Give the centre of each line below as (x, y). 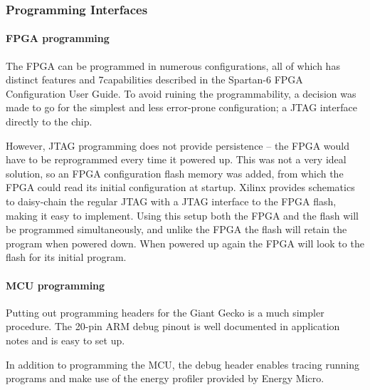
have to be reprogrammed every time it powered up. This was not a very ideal (176, 159)
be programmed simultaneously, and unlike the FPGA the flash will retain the (176, 229)
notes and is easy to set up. (65, 340)
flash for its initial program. (66, 257)
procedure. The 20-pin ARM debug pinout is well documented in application (173, 326)
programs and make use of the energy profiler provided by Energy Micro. (165, 378)
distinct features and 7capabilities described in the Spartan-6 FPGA (154, 79)
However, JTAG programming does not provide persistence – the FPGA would (178, 145)
